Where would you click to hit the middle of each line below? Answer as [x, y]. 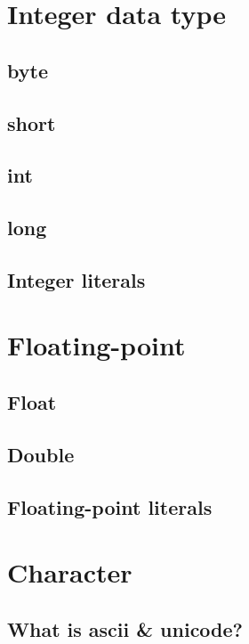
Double [41, 454]
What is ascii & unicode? [125, 628]
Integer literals [76, 279]
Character [70, 572]
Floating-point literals [110, 506]
